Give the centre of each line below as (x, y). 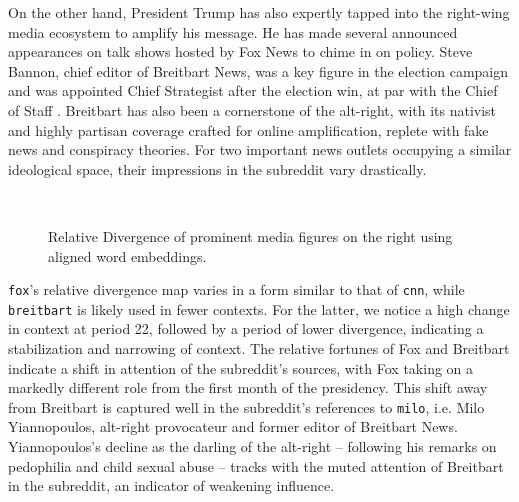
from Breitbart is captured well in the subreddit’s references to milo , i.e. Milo (246, 406)
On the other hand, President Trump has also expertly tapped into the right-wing (259, 12)
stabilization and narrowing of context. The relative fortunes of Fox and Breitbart (259, 348)
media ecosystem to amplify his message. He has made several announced (233, 31)
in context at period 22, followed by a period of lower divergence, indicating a (246, 328)
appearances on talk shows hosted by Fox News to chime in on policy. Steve (240, 51)
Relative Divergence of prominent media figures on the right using (250, 235)
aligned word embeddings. (127, 255)
